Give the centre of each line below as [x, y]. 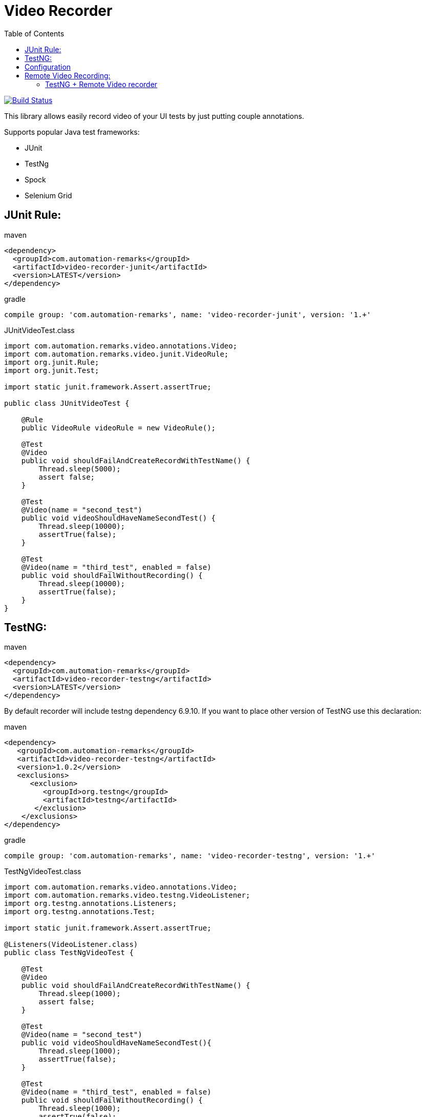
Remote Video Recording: [68, 75]
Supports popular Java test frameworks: [72, 132]
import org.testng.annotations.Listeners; [91, 904]
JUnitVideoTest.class [39, 330]
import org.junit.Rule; [52, 362]
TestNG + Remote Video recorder [101, 84]
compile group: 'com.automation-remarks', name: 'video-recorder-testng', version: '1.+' [190, 856]
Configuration [48, 67]
